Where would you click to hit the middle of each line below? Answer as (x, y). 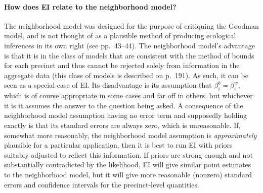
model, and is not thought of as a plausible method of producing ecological (120, 36)
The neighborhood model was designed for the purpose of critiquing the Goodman (131, 25)
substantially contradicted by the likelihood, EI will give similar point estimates (128, 165)
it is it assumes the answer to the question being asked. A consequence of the (124, 105)
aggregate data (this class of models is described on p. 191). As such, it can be (126, 75)
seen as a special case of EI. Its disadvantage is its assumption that (108, 85)
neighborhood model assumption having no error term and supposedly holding (126, 115)
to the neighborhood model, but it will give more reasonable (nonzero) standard (128, 174)
